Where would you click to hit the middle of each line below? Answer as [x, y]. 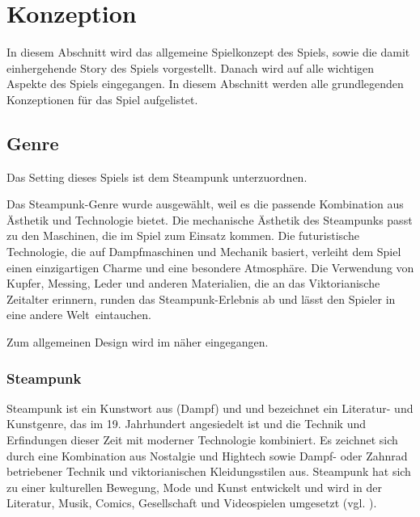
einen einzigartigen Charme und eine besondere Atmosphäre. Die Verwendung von [210, 267]
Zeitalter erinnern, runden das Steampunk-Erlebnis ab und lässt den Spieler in [201, 298]
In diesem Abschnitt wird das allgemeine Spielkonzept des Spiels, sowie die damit [208, 52]
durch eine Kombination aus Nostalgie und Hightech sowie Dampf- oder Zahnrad [207, 455]
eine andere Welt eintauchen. [79, 315]
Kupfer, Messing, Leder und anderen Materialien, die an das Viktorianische [193, 283]
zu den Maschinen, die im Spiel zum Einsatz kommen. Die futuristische [183, 235]
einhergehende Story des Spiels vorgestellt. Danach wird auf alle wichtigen [191, 67]
